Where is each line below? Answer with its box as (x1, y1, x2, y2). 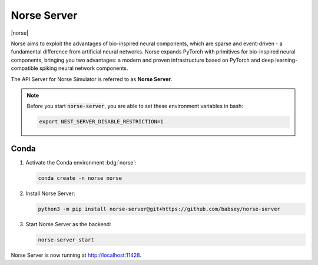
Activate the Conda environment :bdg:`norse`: (25, 159, 137, 166)
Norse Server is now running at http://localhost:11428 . (11, 251, 141, 259)
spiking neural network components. (39, 65, 128, 72)
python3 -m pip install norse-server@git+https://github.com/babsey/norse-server (38, 206, 281, 212)
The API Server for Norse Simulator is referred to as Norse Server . (11, 75, 173, 82)
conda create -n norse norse (38, 175, 122, 182)
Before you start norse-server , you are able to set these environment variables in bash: (26, 103, 244, 110)
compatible (11, 65, 38, 72)
